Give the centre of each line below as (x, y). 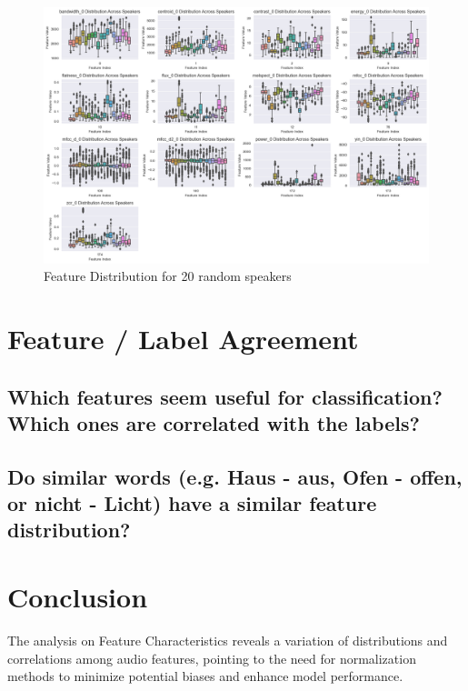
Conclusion (78, 597)
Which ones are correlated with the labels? (214, 422)
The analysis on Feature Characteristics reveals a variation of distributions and (228, 640)
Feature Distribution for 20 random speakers (168, 276)
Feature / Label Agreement (183, 338)
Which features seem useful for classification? (225, 396)
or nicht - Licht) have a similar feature (192, 503)
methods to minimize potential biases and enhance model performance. (205, 676)
